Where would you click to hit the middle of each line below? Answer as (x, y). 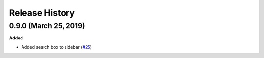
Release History (42, 13)
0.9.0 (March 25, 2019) (47, 26)
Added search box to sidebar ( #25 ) (57, 47)
